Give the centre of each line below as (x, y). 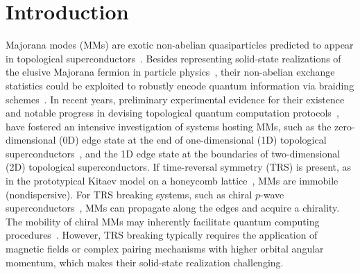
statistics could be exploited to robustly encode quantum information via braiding (180, 85)
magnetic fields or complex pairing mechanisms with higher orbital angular (165, 249)
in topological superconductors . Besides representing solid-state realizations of (173, 58)
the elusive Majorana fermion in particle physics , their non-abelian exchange (170, 72)
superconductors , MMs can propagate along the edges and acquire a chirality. (173, 208)
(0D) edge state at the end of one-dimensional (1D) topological (193, 140)
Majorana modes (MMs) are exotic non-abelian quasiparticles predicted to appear (180, 45)
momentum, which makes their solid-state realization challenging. (145, 262)
